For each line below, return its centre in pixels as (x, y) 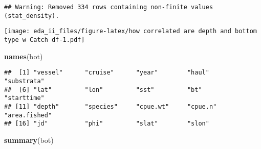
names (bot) (24, 56)
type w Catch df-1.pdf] (45, 40)
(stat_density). (32, 16)
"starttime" (24, 98)
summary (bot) (29, 140)
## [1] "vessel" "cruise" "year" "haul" (107, 73)
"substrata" (24, 81)
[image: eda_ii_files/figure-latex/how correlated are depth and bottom (130, 31)
